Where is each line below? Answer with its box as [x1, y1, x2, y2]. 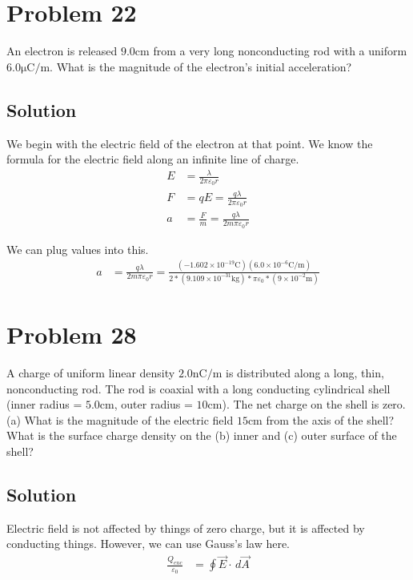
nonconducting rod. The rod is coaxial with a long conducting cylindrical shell [6, 380, 391, 397]
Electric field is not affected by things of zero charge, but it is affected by [6, 519, 365, 536]
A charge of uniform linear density [6, 365, 175, 381]
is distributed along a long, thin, [226, 365, 384, 381]
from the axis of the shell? [266, 411, 395, 428]
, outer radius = [114, 396, 193, 413]
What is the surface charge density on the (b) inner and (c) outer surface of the [6, 427, 397, 444]
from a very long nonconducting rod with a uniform [153, 42, 407, 59]
